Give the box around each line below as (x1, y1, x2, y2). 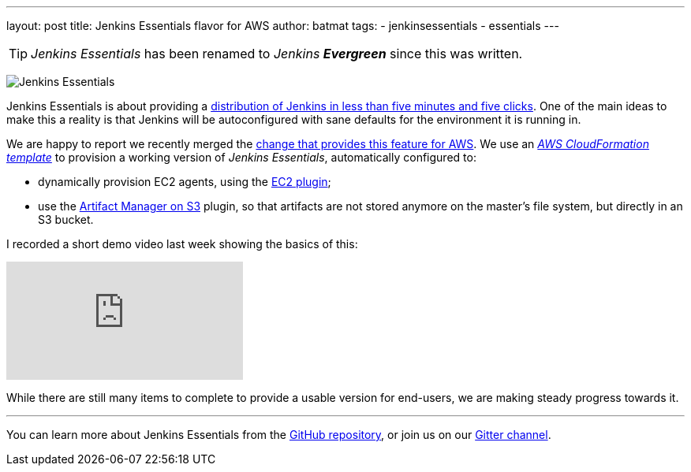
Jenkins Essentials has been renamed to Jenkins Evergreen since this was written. (31, 46, 523, 61)
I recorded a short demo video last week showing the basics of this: (6, 237, 358, 251)
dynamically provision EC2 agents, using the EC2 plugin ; (38, 175, 331, 188)
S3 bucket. (38, 213, 94, 226)
